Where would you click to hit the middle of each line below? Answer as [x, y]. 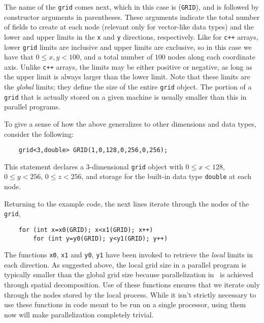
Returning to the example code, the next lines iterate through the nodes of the [127, 203]
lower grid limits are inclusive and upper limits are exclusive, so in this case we [128, 47]
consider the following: [39, 134]
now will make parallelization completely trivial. [79, 314]
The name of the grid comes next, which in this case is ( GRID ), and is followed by [131, 7]
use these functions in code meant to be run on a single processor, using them [125, 304]
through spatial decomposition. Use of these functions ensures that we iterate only [132, 285]
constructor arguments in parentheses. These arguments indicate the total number [132, 17]
